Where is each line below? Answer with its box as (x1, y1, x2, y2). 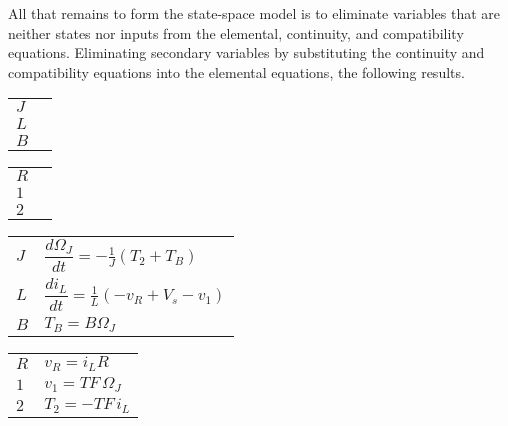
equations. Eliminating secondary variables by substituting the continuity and (8, 42, 485, 63)
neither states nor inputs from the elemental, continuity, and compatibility (8, 22, 464, 43)
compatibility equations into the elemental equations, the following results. (8, 61, 465, 82)
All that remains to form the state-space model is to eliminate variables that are (8, 3, 501, 23)
